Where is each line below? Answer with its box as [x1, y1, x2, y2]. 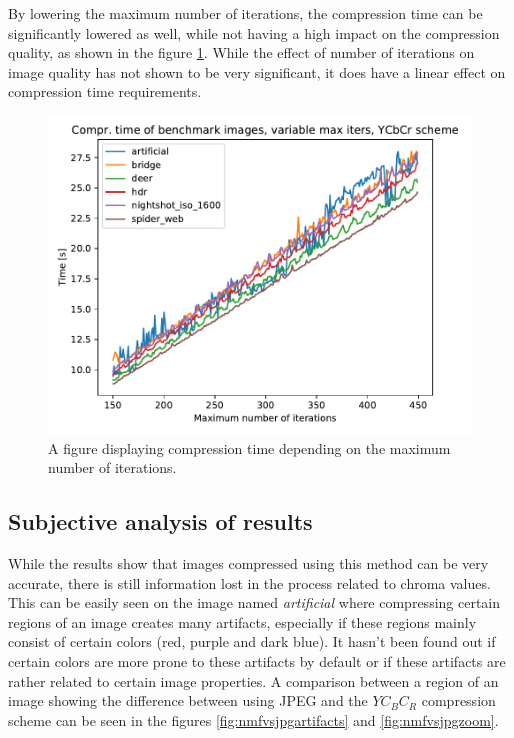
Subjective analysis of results [8, 506, 313, 537]
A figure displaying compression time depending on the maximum [48, 437, 451, 458]
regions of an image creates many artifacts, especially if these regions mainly [8, 611, 477, 632]
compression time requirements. [8, 81, 202, 102]
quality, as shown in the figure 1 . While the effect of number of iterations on [8, 42, 475, 63]
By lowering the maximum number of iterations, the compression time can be [8, 3, 483, 23]
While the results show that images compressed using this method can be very [8, 552, 489, 573]
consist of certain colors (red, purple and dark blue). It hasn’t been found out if [8, 631, 496, 652]
